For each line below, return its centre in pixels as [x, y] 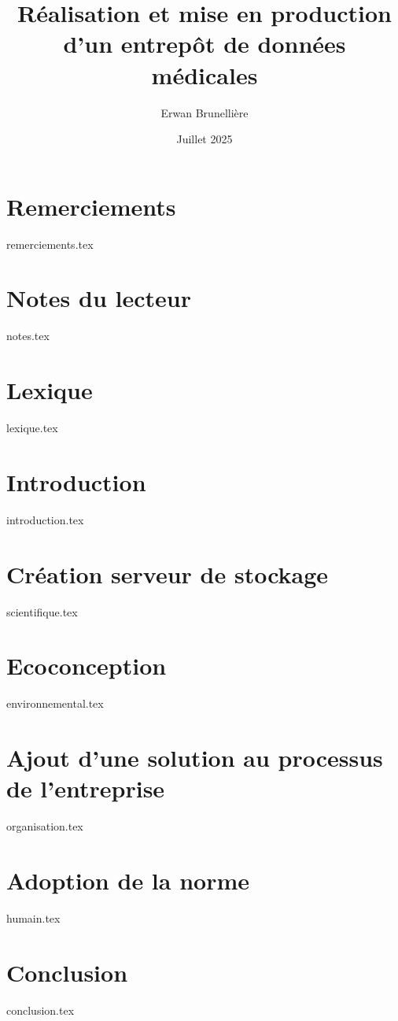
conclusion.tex [41, 1010]
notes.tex [28, 336]
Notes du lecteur [99, 298]
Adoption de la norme [128, 880]
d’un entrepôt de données [205, 44]
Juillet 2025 [205, 139]
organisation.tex [45, 826]
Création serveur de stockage [168, 573]
